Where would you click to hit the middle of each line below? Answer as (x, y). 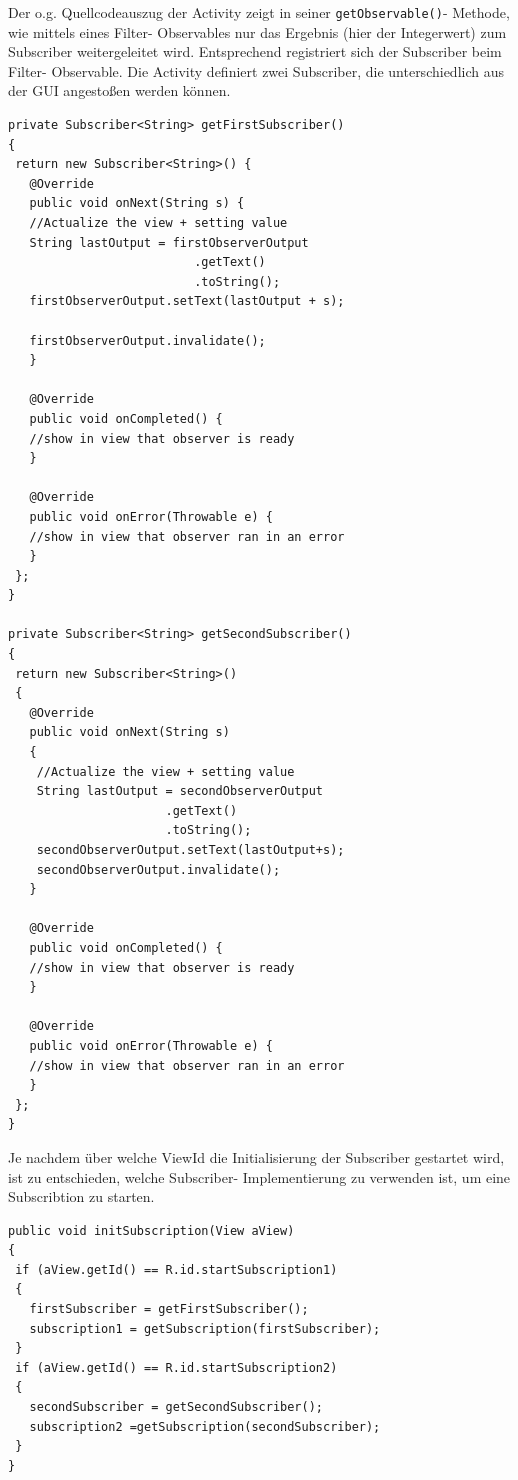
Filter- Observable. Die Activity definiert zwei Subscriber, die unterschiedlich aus (256, 70)
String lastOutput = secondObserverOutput (179, 791)
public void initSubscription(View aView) (151, 1230)
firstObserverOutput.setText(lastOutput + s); (187, 301)
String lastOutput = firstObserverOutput (169, 242)
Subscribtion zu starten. (81, 1196)
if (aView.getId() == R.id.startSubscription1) (176, 1269)
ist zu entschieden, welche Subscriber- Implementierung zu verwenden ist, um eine (259, 1176)
